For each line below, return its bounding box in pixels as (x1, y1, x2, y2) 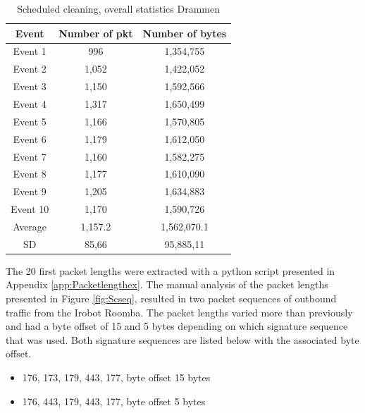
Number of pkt (58, 25, 133, 40)
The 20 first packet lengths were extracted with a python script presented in (6, 263, 335, 278)
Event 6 (13, 131, 47, 146)
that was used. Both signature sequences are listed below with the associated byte (6, 332, 359, 347)
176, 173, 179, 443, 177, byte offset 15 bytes (22, 369, 211, 384)
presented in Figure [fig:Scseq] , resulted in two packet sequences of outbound (6, 291, 337, 305)
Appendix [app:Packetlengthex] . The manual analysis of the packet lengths (6, 277, 328, 292)
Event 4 (13, 96, 47, 111)
